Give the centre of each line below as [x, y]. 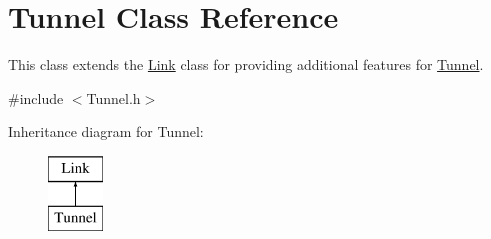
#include [36, 97]
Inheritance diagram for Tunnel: [106, 131]
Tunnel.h [113, 97]
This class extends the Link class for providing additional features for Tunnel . [246, 64]
